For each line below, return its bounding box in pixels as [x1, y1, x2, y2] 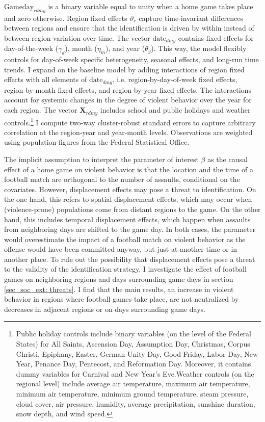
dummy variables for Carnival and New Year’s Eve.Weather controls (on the [16, 368, 254, 379]
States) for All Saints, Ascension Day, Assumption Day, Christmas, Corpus [16, 338, 250, 349]
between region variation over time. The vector [4, 32, 150, 43]
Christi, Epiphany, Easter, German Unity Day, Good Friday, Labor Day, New [16, 348, 258, 359]
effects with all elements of [4, 74, 87, 85]
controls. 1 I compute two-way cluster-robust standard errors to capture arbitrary [4, 115, 256, 127]
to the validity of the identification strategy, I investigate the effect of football [4, 263, 247, 274]
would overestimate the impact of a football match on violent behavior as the [4, 233, 246, 244]
